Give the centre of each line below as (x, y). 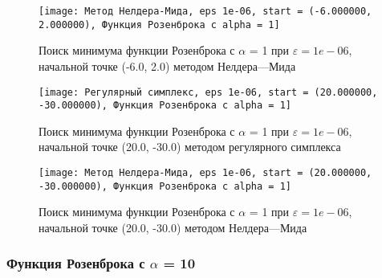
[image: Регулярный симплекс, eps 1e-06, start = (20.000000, (208, 92)
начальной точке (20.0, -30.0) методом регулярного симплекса (190, 147)
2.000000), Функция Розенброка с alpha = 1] (159, 25)
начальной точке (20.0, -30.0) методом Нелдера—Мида (173, 227)
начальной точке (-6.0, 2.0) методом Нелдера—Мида (167, 65)
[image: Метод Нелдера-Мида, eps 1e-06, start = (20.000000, (205, 173)
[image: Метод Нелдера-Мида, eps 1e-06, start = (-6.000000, (205, 11)
